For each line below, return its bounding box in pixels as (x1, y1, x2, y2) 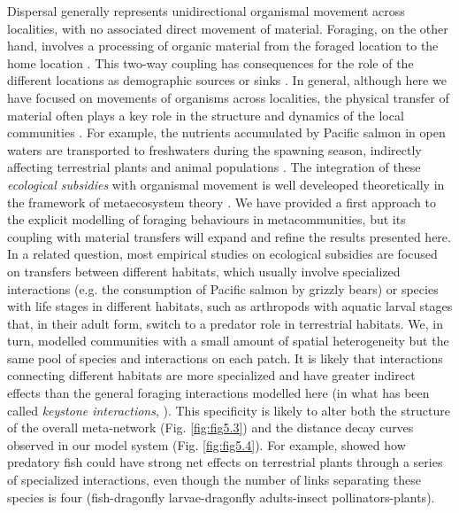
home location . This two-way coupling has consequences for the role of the (7, 53, 414, 72)
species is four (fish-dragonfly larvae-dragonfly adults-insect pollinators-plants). (7, 487, 435, 506)
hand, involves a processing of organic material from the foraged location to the (7, 36, 439, 55)
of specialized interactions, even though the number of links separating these (7, 470, 421, 489)
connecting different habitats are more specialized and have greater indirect (7, 366, 416, 385)
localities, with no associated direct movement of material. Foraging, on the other (7, 19, 448, 37)
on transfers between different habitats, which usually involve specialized (7, 261, 401, 280)
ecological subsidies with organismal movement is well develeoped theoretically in (7, 175, 445, 193)
